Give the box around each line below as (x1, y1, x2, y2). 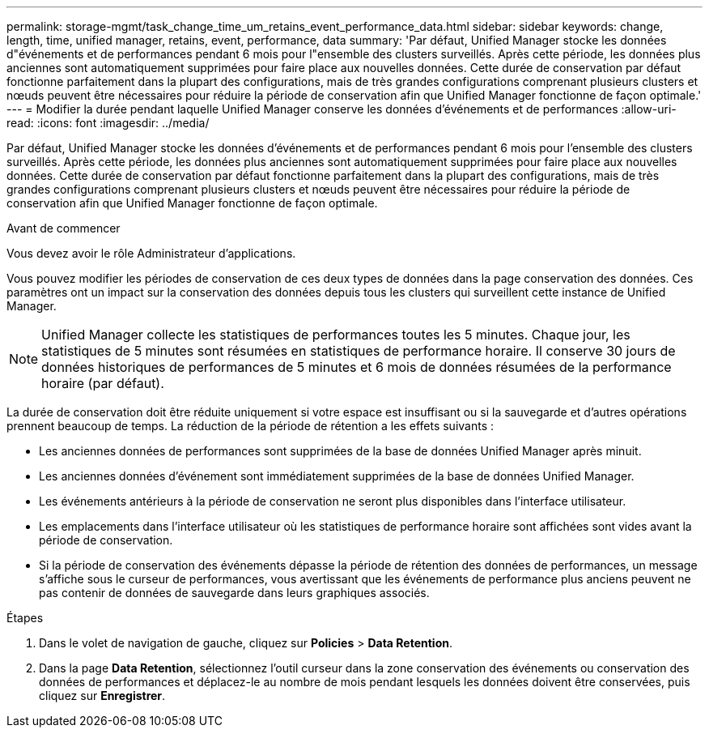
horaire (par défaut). (41, 375, 164, 391)
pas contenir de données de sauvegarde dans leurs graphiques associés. (39, 586, 430, 600)
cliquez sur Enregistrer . (39, 689, 166, 702)
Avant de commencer (6, 221, 121, 235)
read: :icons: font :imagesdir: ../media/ (6, 116, 210, 130)
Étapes (6, 611, 44, 625)
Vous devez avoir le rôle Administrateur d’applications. (6, 246, 296, 260)
